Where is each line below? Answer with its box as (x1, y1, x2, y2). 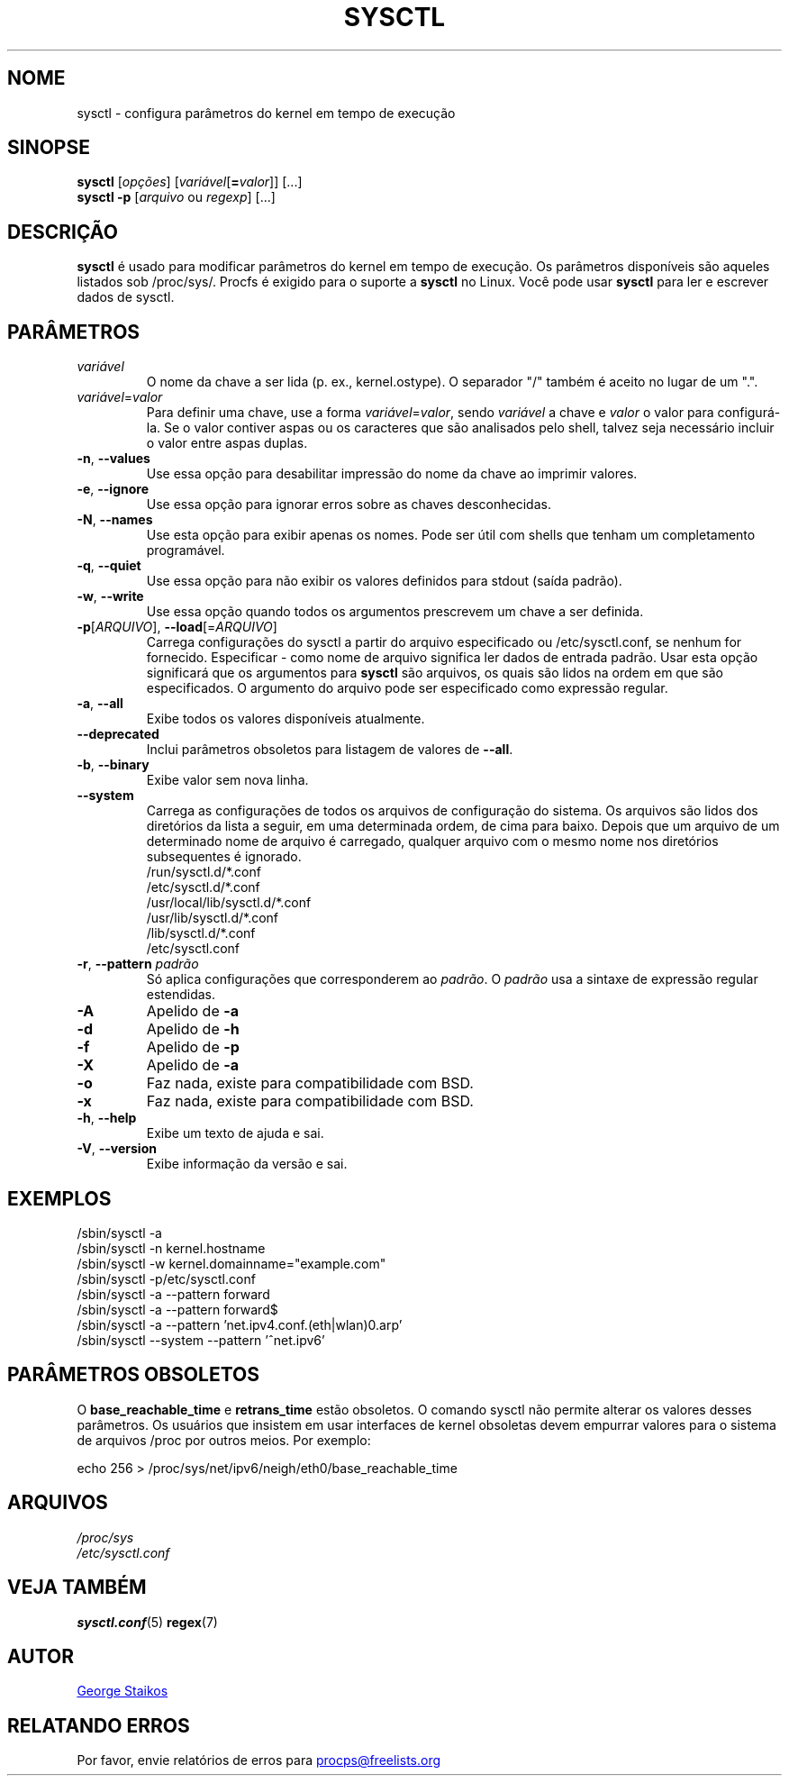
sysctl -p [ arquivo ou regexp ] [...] (77, 189, 276, 205)
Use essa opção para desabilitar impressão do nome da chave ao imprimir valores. (146, 466, 638, 482)
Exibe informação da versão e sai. (146, 1156, 348, 1172)
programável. (146, 542, 225, 559)
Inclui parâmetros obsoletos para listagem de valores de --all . (146, 741, 513, 758)
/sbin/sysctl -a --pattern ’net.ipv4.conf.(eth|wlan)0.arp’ (77, 1316, 403, 1333)
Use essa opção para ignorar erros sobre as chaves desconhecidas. (146, 496, 551, 513)
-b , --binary (77, 757, 150, 773)
